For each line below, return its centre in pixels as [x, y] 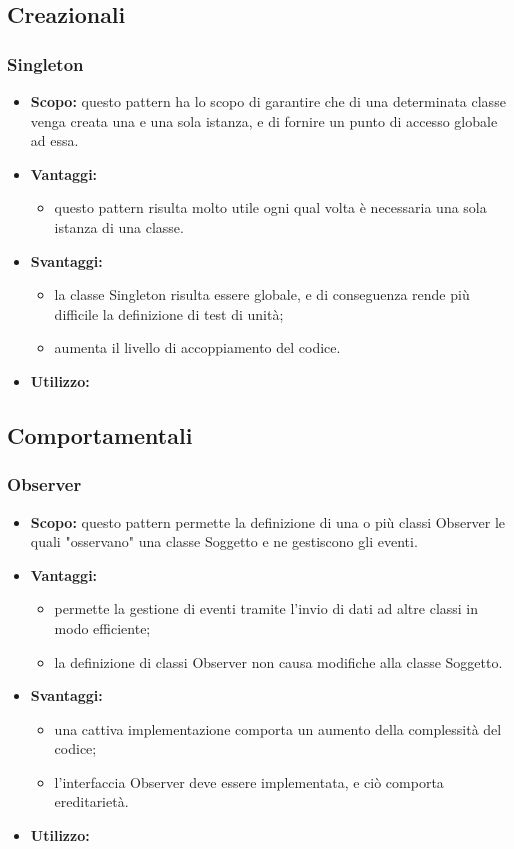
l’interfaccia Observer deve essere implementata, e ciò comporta [249, 781]
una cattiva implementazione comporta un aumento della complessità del [278, 728]
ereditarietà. [91, 801]
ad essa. [54, 140]
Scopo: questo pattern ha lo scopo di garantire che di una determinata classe [268, 101]
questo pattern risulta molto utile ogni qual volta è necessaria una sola [270, 207]
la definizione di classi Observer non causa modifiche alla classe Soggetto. [278, 661]
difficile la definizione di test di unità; [169, 313]
